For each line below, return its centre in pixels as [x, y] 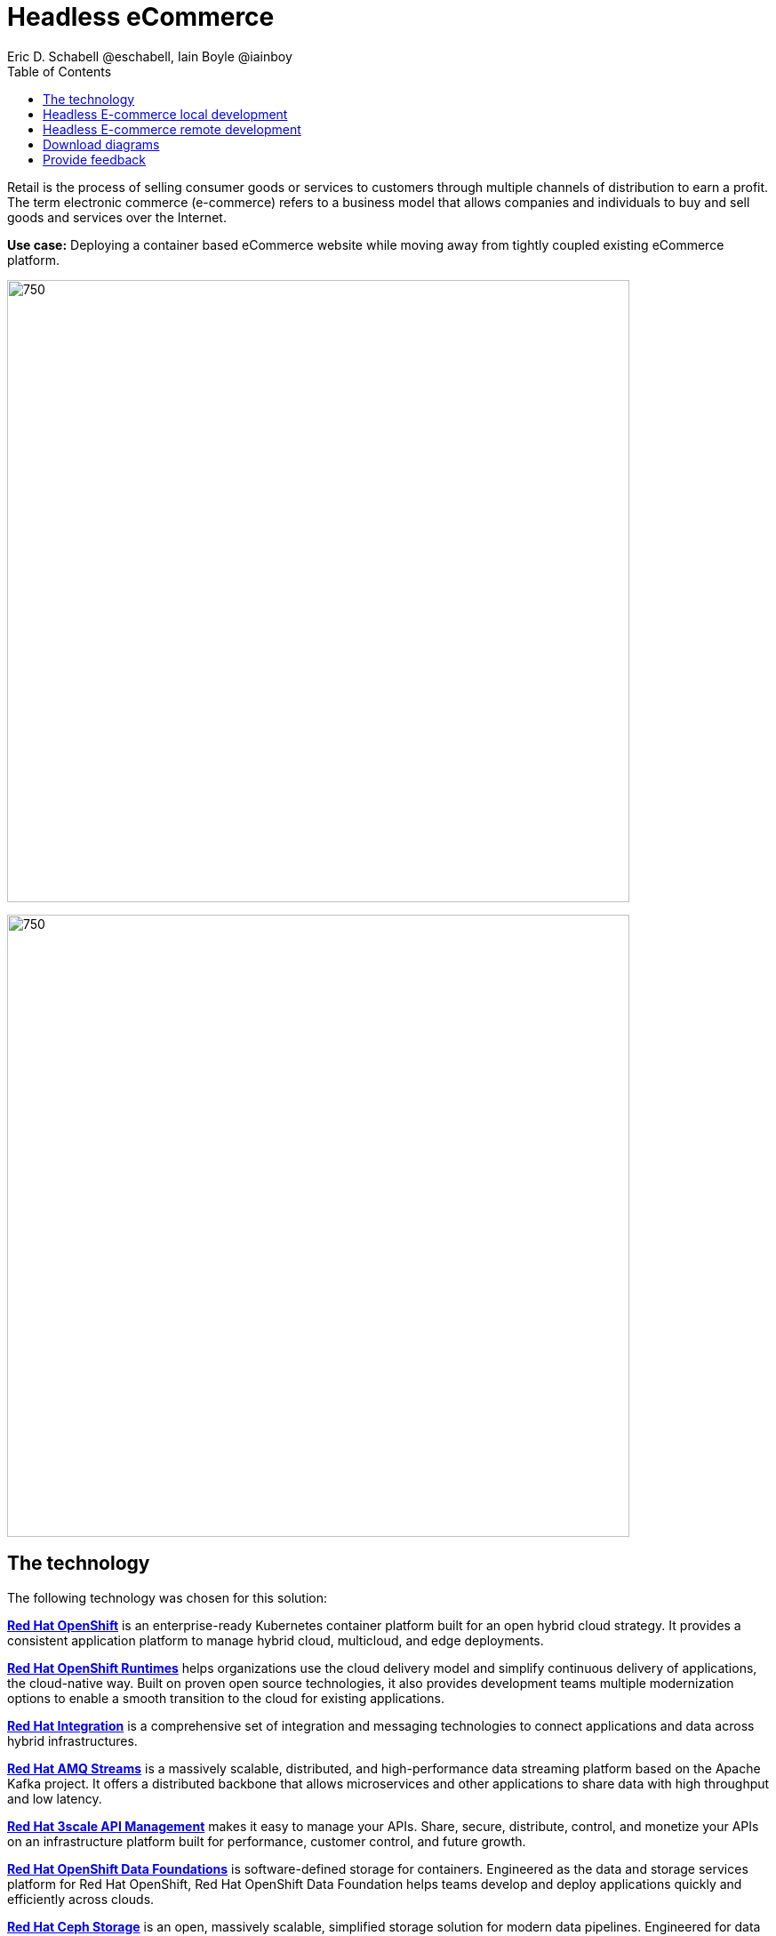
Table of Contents [60, 71]
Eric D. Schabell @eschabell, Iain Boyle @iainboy [150, 56]
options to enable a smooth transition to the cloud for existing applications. [226, 1698]
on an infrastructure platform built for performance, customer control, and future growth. [267, 1841]
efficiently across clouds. [81, 1899]
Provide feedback [94, 159]
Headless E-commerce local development [165, 114]
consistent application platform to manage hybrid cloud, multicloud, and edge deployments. [276, 1640]
